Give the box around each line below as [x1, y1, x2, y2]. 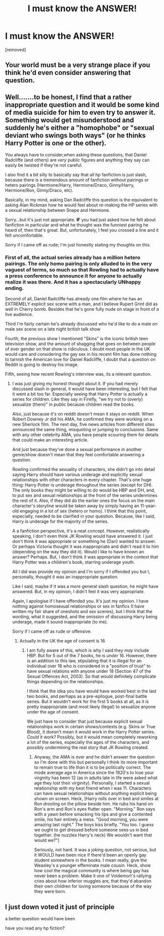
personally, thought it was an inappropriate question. [12, 574, 119, 580]
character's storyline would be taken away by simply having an [12, 503, 140, 509]
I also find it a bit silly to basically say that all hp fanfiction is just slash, [5, 172, 147, 178]
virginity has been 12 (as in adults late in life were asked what [34, 775, 158, 781]
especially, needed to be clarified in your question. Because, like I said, [12, 513, 156, 519]
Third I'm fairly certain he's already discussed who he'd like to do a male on [5, 321, 158, 327]
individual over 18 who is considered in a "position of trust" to [26, 663, 151, 669]
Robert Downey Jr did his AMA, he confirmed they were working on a [12, 416, 153, 422]
